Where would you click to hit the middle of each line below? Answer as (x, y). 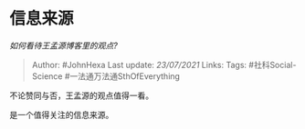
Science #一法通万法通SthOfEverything (106, 76)
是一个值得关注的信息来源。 (62, 114)
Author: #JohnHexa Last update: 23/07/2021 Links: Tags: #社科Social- (164, 64)
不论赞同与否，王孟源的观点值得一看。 (81, 95)
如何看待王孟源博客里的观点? (64, 45)
